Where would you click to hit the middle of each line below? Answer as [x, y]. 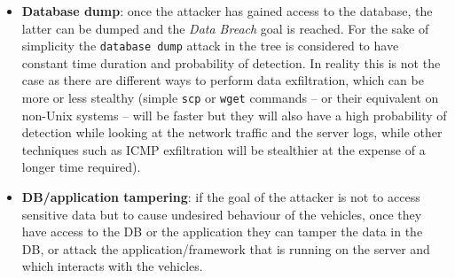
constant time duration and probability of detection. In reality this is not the [231, 62]
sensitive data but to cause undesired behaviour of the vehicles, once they [222, 214]
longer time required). [81, 167]
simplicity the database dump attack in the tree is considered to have [210, 46]
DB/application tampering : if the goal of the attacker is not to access [221, 197]
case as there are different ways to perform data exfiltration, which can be [223, 80]
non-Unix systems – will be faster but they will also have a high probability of [234, 115]
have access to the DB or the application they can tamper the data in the [222, 232]
